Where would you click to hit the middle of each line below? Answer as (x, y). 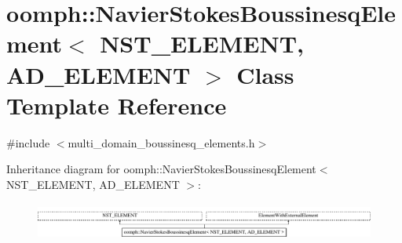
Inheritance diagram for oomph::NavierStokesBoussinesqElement (161, 169)
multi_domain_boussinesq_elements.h (161, 142)
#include (28, 142)
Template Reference (117, 105)
